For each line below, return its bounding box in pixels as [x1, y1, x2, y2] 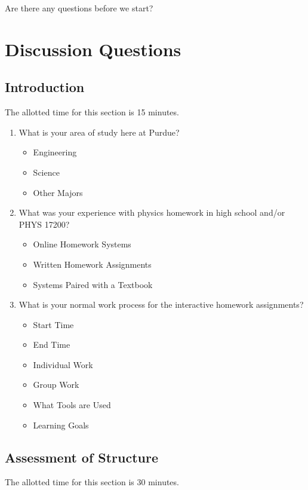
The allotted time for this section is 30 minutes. [5, 476, 179, 488]
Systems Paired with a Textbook [33, 278, 153, 290]
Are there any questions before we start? [5, 2, 153, 14]
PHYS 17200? [19, 218, 70, 230]
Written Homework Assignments [33, 258, 152, 270]
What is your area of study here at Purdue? [19, 125, 180, 138]
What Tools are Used [33, 399, 111, 411]
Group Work [33, 378, 79, 391]
